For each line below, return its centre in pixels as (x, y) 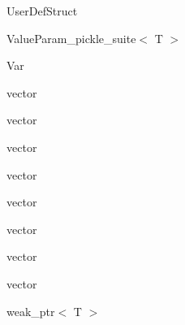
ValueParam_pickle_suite (71, 38)
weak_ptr (31, 311)
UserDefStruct (42, 11)
